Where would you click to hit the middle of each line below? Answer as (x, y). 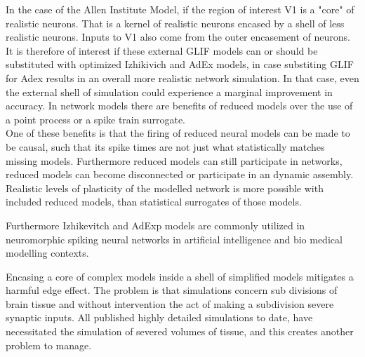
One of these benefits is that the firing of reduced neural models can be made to (178, 133)
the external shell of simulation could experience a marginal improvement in (169, 92)
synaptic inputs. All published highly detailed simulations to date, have (159, 317)
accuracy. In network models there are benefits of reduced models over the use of (179, 106)
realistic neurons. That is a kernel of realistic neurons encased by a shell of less (175, 23)
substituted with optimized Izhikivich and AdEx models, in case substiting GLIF (180, 64)
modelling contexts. (47, 253)
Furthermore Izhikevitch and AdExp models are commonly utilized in (155, 225)
